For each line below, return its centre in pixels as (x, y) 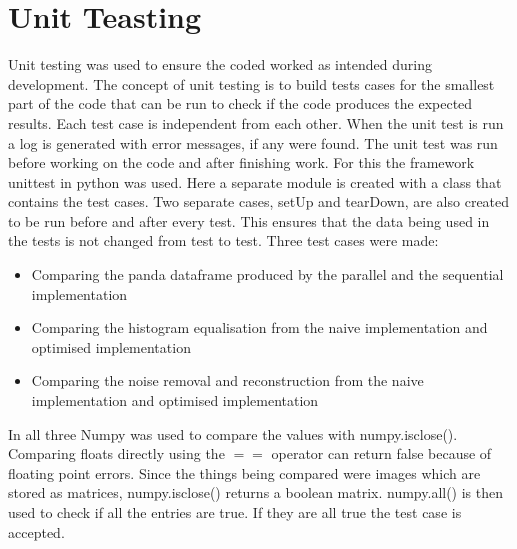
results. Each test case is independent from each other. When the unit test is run (256, 122)
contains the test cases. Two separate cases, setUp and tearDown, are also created (259, 201)
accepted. (36, 531)
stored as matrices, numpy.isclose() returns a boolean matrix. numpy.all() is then (256, 492)
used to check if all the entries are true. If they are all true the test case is (235, 512)
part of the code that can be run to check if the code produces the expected (240, 103)
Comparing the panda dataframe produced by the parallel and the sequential (267, 274)
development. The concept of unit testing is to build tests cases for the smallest (251, 83)
